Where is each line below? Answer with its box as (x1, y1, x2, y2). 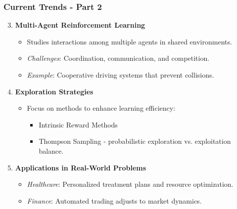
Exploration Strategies (15, 86, 94, 96)
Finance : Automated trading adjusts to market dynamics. (27, 195, 202, 206)
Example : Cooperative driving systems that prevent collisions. (27, 70, 214, 80)
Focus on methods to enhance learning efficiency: (27, 103, 176, 113)
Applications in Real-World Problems (15, 162, 146, 172)
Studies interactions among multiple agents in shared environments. (27, 36, 232, 46)
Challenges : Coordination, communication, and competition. (27, 53, 210, 63)
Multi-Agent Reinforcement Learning (15, 20, 145, 30)
